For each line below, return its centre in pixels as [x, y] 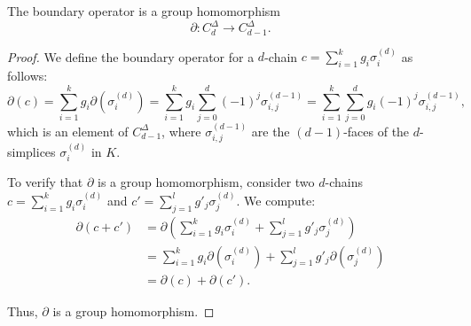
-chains [344, 182]
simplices [31, 151]
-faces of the [377, 131]
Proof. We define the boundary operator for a [131, 56]
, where [181, 131]
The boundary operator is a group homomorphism [144, 11]
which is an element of [68, 131]
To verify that [45, 182]
